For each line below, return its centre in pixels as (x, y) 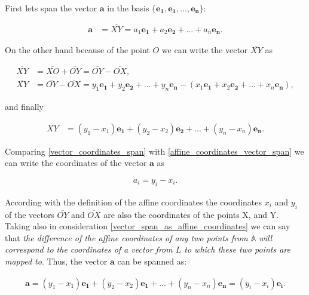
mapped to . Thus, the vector (56, 261)
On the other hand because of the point (77, 50)
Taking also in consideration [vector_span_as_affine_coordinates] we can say (148, 226)
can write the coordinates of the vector (76, 163)
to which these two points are (237, 249)
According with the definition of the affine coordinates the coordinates (134, 202)
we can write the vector (205, 50)
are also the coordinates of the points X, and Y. (191, 214)
